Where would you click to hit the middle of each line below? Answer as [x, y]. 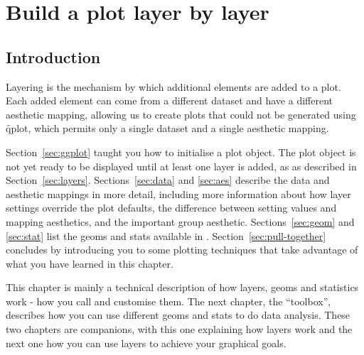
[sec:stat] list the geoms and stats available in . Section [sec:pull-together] [166, 235]
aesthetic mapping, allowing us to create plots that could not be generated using [181, 114]
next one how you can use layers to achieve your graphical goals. [146, 343]
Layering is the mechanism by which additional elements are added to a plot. [173, 86]
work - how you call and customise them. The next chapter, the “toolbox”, [168, 301]
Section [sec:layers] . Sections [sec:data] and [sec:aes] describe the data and [168, 180]
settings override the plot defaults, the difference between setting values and [171, 208]
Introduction [53, 56]
